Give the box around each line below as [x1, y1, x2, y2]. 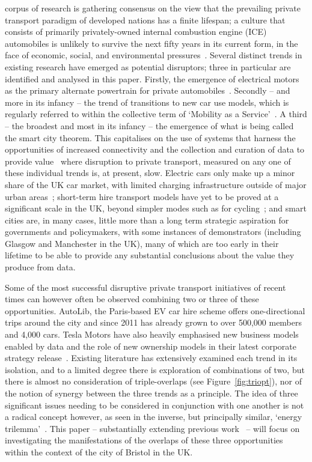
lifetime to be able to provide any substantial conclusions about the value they [5, 249, 295, 261]
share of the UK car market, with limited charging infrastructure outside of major [5, 178, 307, 190]
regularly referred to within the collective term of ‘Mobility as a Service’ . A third [5, 108, 307, 120]
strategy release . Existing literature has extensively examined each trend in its [5, 351, 298, 364]
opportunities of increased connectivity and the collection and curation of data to [5, 143, 305, 156]
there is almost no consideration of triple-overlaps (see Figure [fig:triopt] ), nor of [5, 375, 302, 388]
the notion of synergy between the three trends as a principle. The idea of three [5, 387, 298, 399]
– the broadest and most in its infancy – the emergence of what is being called [5, 119, 294, 132]
